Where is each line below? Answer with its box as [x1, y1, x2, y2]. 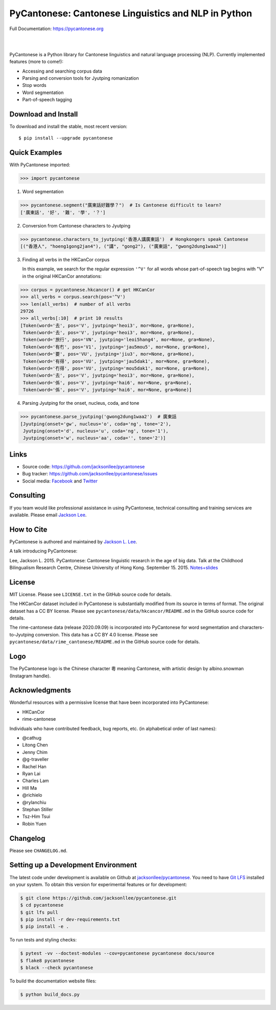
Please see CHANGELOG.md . [9, 847, 67, 854]
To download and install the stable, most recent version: [9, 123, 128, 129]
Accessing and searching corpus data [22, 68, 102, 74]
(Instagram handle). [9, 673, 51, 679]
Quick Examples [9, 148, 62, 157]
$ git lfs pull [20, 909, 58, 915]
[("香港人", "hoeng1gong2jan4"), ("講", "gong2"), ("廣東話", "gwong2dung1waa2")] [20, 243, 227, 249]
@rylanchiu [22, 799, 47, 805]
